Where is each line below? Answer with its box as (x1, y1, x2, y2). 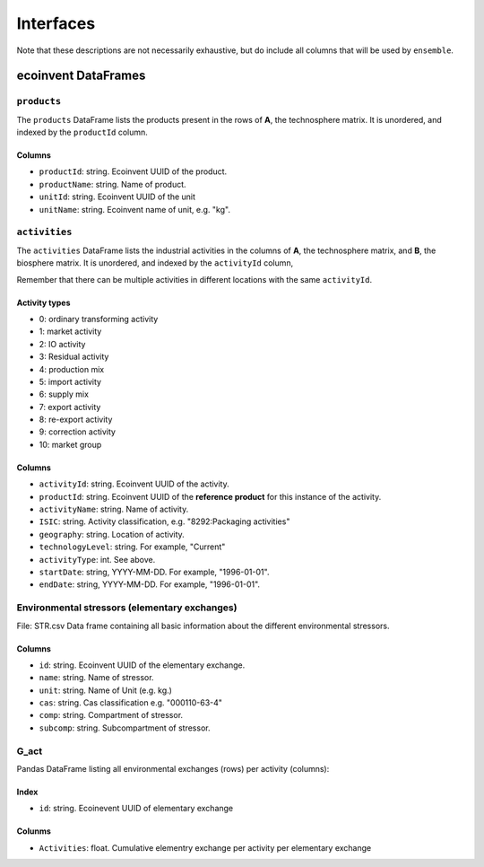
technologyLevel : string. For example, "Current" (39, 541, 226, 552)
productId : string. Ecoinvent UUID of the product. (39, 166, 228, 177)
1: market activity (39, 326, 102, 337)
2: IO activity (39, 338, 86, 349)
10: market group (39, 439, 102, 450)
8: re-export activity (39, 414, 113, 425)
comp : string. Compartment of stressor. (39, 710, 184, 721)
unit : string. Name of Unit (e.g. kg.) (39, 685, 172, 696)
